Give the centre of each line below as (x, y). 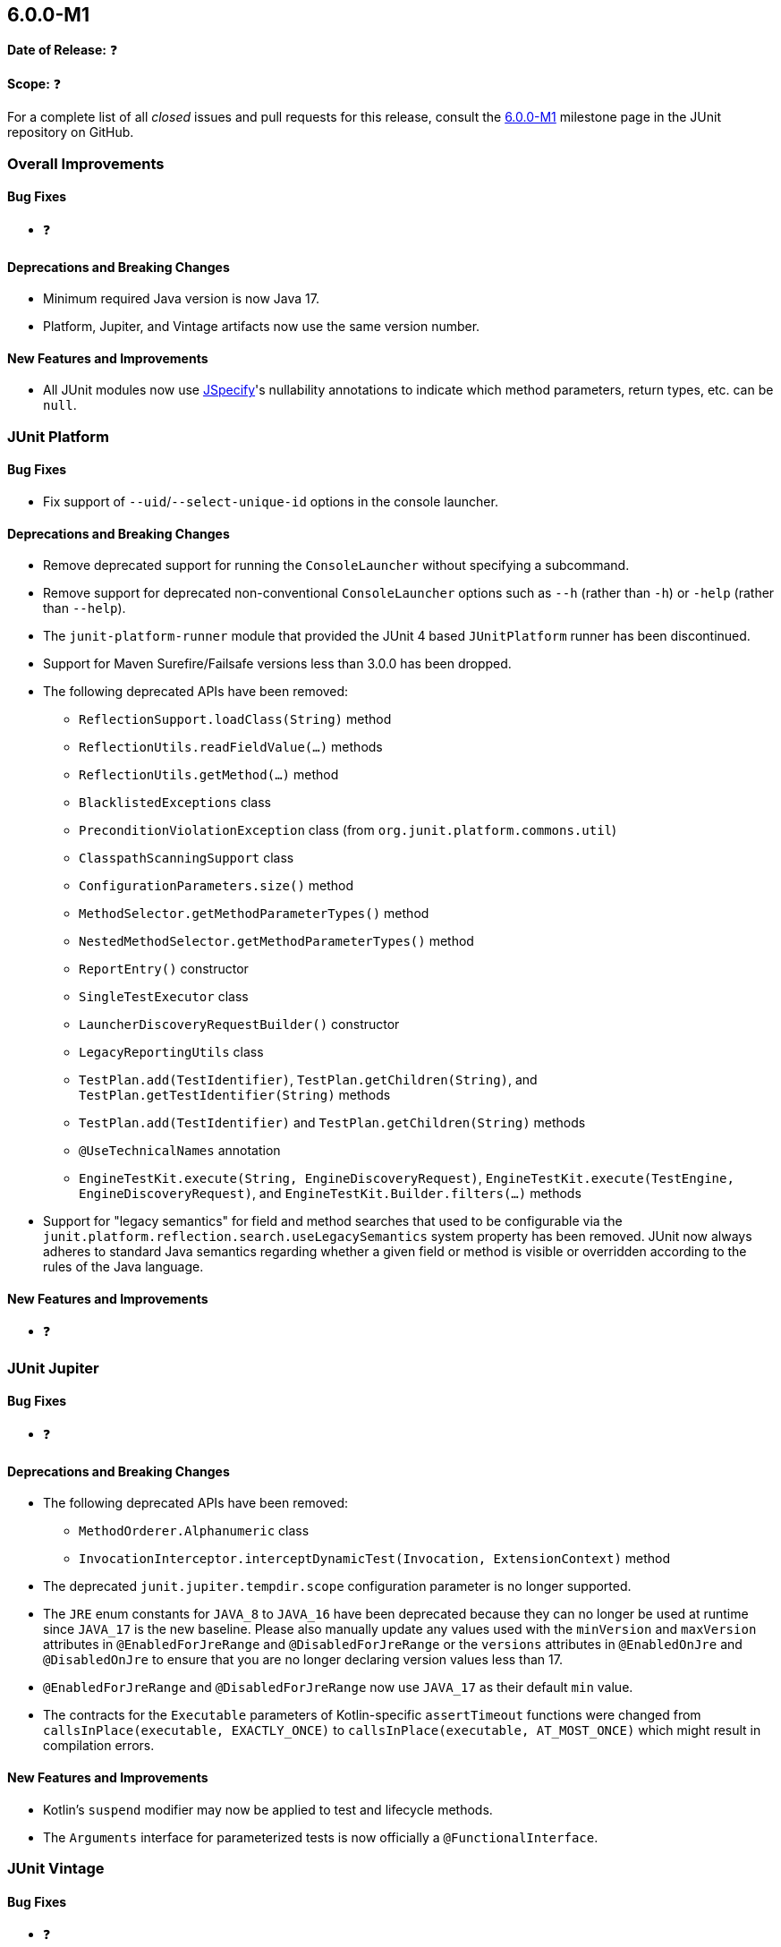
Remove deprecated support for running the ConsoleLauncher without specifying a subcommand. (336, 565)
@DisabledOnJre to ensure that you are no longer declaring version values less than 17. (303, 1660)
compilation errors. (99, 1746)
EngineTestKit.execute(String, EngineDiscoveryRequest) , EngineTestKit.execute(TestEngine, (407, 1178)
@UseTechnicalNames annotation (180, 1151)
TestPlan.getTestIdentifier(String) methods (235, 1095)
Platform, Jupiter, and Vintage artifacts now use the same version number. (262, 327)
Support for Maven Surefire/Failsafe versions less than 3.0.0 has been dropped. (277, 664)
